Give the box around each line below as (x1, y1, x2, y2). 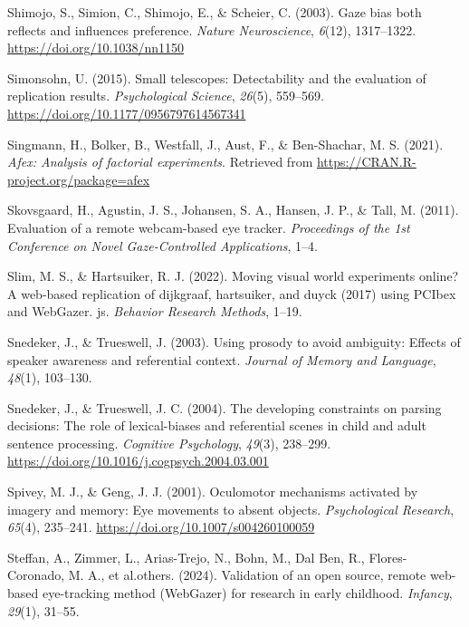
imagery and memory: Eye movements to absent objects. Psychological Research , (7, 499, 455, 518)
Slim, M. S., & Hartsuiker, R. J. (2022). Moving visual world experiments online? (7, 266, 459, 285)
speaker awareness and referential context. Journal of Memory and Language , (7, 350, 436, 369)
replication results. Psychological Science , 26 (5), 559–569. (7, 86, 324, 105)
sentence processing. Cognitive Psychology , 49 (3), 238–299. (7, 433, 331, 452)
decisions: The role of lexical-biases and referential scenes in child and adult (7, 416, 426, 435)
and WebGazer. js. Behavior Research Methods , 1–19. (7, 302, 302, 321)
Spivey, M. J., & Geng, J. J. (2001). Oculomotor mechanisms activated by (7, 482, 418, 501)
